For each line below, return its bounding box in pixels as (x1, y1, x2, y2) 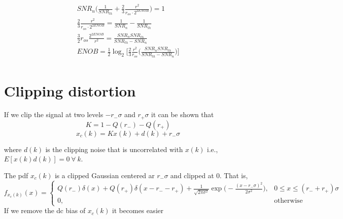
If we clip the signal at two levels (4, 109, 103, 120)
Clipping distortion (4, 81, 136, 101)
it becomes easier (112, 205, 164, 216)
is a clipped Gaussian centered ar (55, 170, 155, 180)
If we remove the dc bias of (4, 205, 86, 216)
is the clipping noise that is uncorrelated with (45, 144, 183, 154)
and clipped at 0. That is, (170, 170, 248, 180)
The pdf (4, 170, 29, 180)
